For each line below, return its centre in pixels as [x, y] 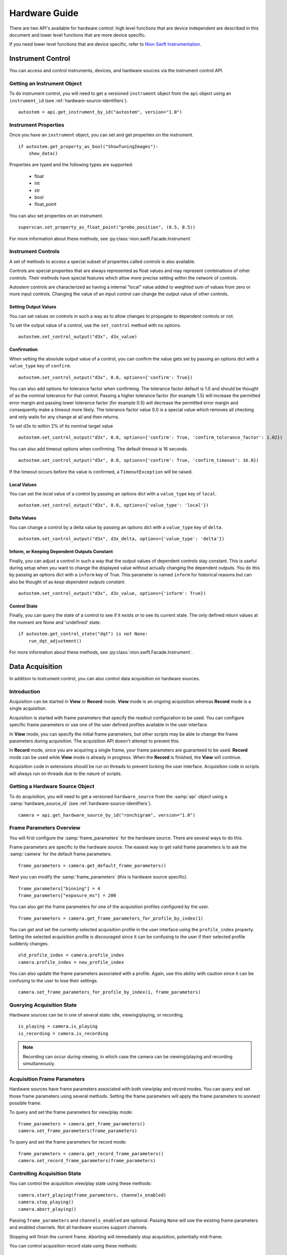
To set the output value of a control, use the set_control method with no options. [95, 325]
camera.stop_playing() [46, 1202]
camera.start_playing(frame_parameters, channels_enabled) [92, 1195]
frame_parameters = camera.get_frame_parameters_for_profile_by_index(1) [111, 918]
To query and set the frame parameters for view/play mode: [71, 1112]
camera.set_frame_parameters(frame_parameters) [78, 1131]
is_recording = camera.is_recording [63, 1033]
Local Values [23, 484]
